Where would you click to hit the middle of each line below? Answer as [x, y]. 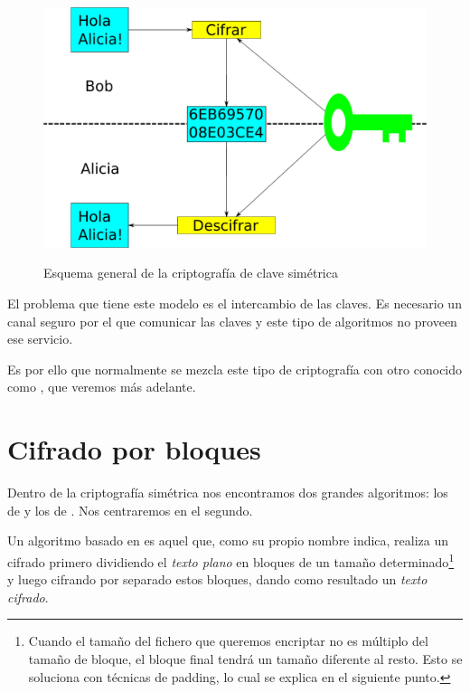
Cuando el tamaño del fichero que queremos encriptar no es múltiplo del [228, 641]
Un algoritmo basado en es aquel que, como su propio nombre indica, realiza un [228, 540]
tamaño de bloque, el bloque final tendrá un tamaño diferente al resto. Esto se [245, 658]
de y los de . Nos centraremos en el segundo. [130, 510]
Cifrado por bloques [134, 449]
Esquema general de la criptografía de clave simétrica [191, 273]
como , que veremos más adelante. [102, 387]
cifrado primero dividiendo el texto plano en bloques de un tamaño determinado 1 [231, 560]
